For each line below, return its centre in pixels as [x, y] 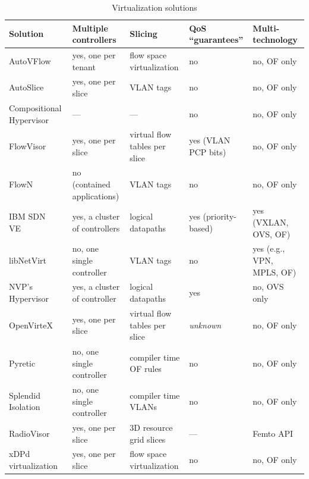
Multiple [90, 28]
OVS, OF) [272, 234]
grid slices [148, 439]
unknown [205, 325]
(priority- [220, 216]
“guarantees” [216, 40]
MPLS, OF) [275, 272]
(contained [91, 184]
